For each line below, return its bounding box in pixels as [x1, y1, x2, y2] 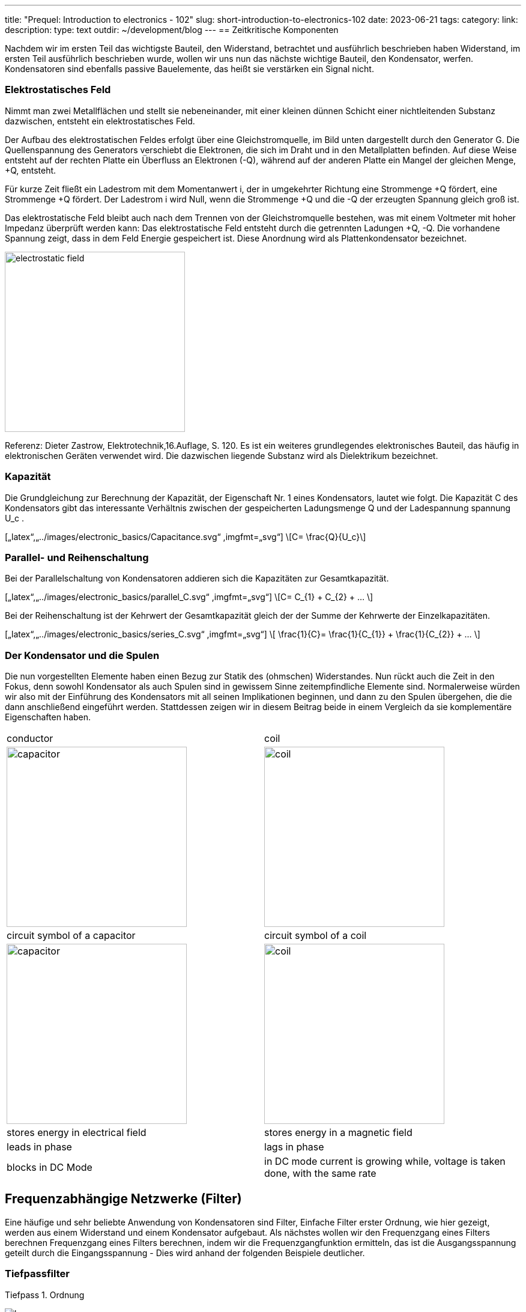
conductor [7, 732, 53, 744]
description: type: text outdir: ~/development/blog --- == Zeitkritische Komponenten [5, 25, 339, 35]
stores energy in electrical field [7, 1126, 147, 1138]
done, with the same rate [264, 1167, 376, 1179]
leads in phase [7, 1141, 72, 1153]
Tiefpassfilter [5, 1268, 70, 1280]
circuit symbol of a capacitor [7, 929, 136, 941]
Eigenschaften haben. [5, 712, 91, 722]
